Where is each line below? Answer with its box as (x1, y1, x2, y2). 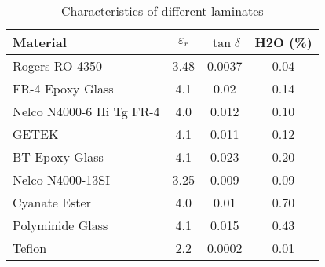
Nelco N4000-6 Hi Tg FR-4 (13, 102, 160, 120)
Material (13, 33, 67, 51)
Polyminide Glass (13, 216, 108, 234)
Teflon (13, 239, 47, 257)
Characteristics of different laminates (60, 2, 264, 20)
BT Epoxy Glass (13, 148, 104, 166)
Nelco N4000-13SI (13, 170, 110, 188)
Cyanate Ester (13, 193, 91, 211)
